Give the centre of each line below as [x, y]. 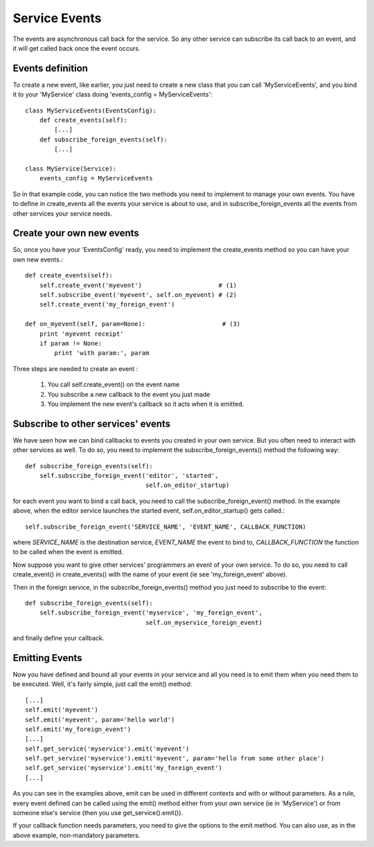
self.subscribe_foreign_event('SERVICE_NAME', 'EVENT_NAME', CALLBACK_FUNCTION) [166, 527]
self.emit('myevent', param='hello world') [100, 719]
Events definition [50, 68]
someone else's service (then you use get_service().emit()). [98, 813]
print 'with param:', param [102, 353]
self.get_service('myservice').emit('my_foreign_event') [124, 768]
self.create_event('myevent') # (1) [138, 285]
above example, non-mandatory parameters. [77, 835]
